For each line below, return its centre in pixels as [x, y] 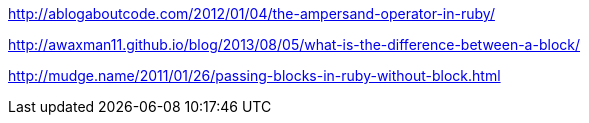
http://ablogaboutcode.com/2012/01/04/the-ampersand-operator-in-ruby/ [251, 13]
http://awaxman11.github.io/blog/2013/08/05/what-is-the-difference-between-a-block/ [294, 44]
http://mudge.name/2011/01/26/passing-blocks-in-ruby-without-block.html [254, 75]
